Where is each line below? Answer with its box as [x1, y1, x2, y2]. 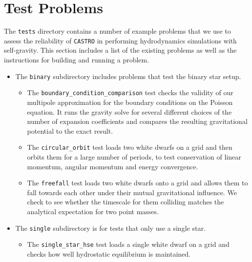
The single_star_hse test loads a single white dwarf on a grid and [27, 239, 230, 249]
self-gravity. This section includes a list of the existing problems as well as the [4, 45, 237, 55]
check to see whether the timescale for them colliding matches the [27, 197, 224, 207]
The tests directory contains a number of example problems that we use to [4, 26, 231, 36]
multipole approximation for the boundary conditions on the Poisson [27, 97, 233, 107]
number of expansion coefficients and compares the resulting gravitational [27, 116, 248, 126]
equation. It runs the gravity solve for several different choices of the [27, 106, 232, 117]
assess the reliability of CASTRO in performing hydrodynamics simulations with [4, 35, 237, 45]
